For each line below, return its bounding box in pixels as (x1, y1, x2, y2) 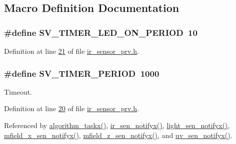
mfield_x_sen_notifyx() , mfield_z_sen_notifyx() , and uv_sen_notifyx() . (4, 130, 232, 140)
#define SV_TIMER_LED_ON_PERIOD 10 (4, 26, 197, 38)
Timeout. (4, 86, 32, 97)
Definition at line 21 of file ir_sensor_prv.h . (4, 46, 139, 56)
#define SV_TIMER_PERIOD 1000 (4, 67, 159, 79)
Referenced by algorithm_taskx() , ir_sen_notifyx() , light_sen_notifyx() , (4, 120, 230, 130)
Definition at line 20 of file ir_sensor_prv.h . (4, 103, 139, 114)
